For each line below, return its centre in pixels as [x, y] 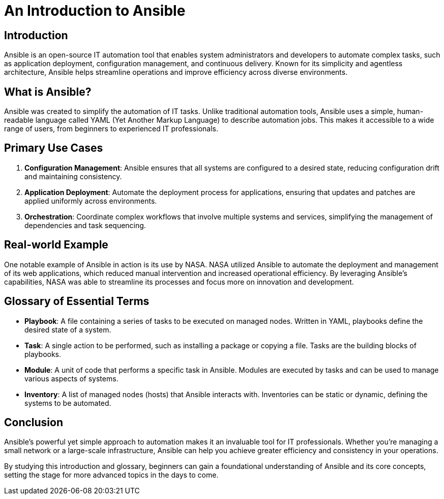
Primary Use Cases [54, 148]
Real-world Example [56, 245]
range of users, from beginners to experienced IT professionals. [111, 129]
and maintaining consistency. [73, 176]
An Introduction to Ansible [95, 11]
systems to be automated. [68, 403]
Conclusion [34, 422]
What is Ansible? [48, 92]
